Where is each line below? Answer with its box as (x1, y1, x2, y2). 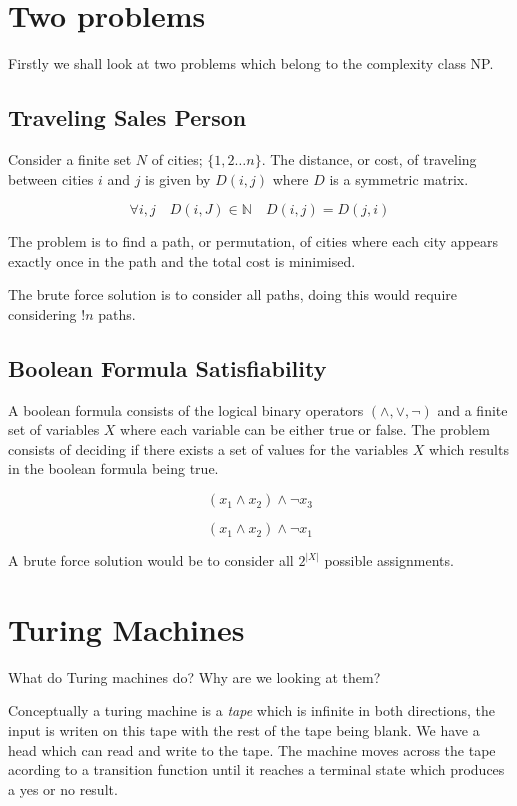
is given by (145, 168, 211, 189)
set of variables (8, 419, 100, 440)
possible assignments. (324, 550, 454, 571)
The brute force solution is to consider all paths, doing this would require (8, 284, 457, 305)
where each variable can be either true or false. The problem (120, 419, 490, 440)
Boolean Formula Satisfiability (8, 352, 327, 383)
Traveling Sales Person (8, 102, 247, 133)
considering (8, 303, 77, 324)
